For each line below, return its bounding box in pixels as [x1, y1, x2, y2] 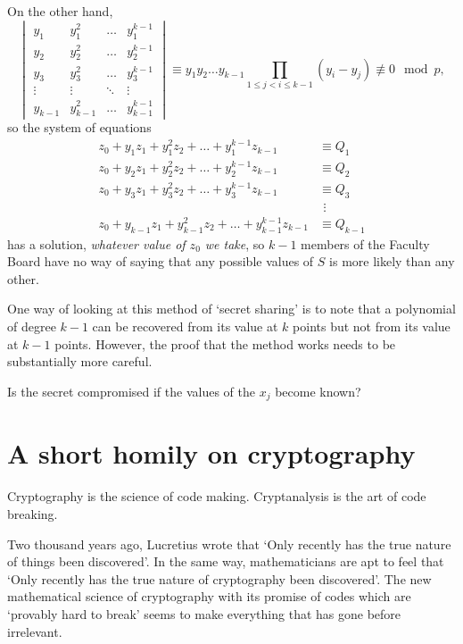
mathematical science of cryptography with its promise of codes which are [7, 587, 411, 606]
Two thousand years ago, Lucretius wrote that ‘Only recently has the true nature [7, 534, 451, 553]
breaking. [7, 505, 58, 523]
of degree [7, 317, 56, 336]
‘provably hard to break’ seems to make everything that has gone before [7, 604, 401, 623]
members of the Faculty [301, 234, 430, 253]
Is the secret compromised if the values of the [7, 381, 255, 400]
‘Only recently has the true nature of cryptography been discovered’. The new [7, 569, 432, 588]
